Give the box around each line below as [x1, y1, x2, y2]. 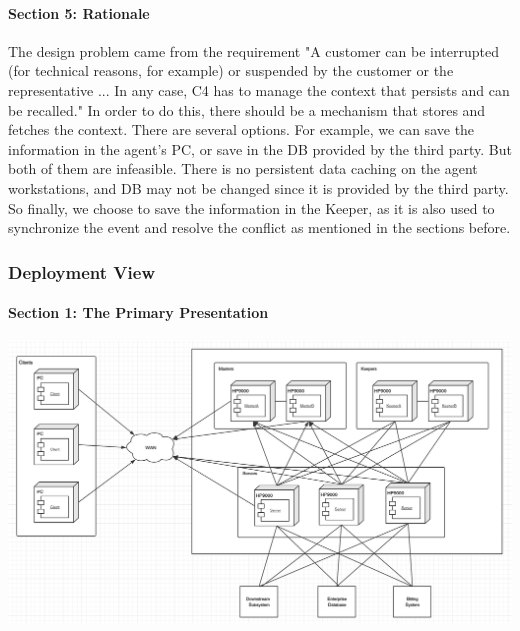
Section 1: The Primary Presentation [8, 302, 269, 323]
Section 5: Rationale [8, 2, 150, 23]
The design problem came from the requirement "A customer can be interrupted [8, 40, 499, 61]
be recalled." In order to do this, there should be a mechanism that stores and [8, 99, 486, 120]
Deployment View [8, 259, 155, 284]
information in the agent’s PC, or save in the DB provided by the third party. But [8, 138, 512, 159]
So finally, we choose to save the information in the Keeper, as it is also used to [8, 197, 495, 218]
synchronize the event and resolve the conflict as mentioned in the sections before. [8, 217, 511, 238]
